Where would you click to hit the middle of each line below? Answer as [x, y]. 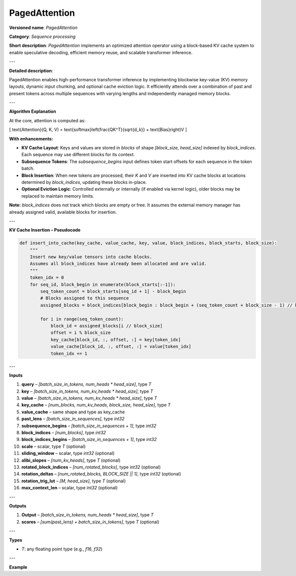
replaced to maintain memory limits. [58, 196]
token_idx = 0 [47, 278]
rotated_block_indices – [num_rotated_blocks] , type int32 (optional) [91, 467]
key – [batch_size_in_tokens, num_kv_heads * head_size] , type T [87, 391]
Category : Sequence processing [42, 36]
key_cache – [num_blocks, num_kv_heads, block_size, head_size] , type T [96, 405]
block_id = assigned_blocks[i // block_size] [107, 326]
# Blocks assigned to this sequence [85, 298]
